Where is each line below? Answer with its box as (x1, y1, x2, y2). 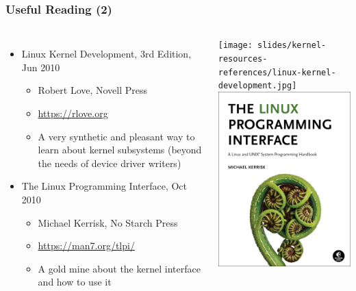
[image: (218, 40, 253, 51)
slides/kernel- (257, 40, 327, 51)
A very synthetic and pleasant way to (38, 129, 195, 143)
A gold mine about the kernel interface (38, 261, 201, 275)
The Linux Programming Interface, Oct (21, 179, 188, 193)
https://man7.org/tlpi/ (38, 238, 135, 253)
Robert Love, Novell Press (38, 83, 148, 97)
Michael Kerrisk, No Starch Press (38, 215, 178, 229)
